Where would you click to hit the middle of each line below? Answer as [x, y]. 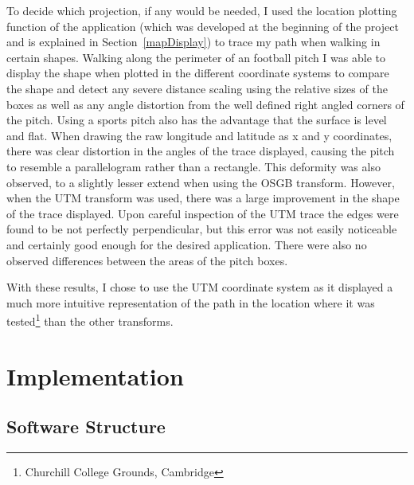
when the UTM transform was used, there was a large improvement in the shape [203, 198]
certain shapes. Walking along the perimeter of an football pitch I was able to [196, 57]
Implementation [95, 375]
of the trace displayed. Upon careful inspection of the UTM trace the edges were [203, 213]
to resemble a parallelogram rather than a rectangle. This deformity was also [193, 166]
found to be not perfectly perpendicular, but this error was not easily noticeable [202, 229]
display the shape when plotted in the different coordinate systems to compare [198, 73]
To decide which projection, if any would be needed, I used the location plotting [202, 10]
